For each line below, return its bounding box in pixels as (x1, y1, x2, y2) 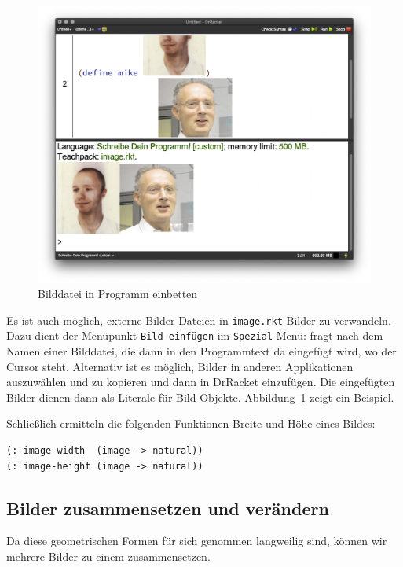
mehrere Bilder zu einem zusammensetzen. (6, 547, 211, 564)
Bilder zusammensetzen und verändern (6, 495, 329, 520)
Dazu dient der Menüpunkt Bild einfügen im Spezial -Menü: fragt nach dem (6, 327, 383, 344)
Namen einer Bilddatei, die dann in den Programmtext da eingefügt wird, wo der (6, 343, 397, 359)
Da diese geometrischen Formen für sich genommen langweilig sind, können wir (6, 532, 387, 549)
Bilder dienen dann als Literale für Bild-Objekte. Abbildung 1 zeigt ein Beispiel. (6, 388, 394, 405)
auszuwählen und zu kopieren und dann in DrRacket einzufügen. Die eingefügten (6, 374, 395, 390)
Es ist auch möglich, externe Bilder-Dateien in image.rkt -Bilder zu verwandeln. (6, 311, 391, 328)
